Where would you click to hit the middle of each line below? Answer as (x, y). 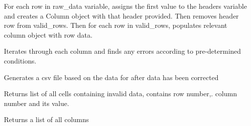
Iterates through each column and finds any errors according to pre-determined (123, 51)
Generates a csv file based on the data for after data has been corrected (111, 77)
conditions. (20, 60)
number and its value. (37, 103)
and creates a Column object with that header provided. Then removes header (121, 15)
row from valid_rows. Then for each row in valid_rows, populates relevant (116, 25)
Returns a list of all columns (46, 119)
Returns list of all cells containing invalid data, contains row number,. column (121, 94)
